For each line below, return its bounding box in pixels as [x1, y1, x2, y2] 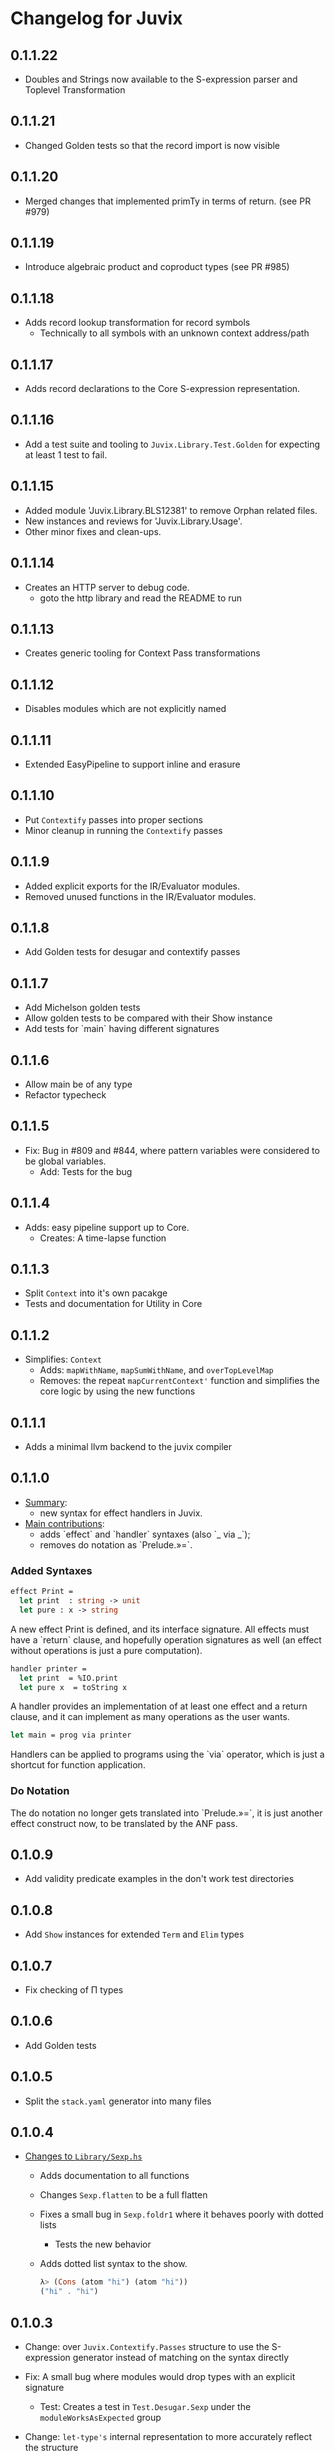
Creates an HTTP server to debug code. [24, 581, 190, 593]
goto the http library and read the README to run [39, 592, 243, 604]
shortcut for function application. [10, 1759, 146, 1771]
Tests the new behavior [54, 2238, 152, 2251]
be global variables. [24, 1155, 107, 1167]
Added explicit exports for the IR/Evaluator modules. [24, 880, 241, 892]
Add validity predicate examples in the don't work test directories [24, 1873, 295, 1885]
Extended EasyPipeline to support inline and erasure [24, 758, 241, 770]
